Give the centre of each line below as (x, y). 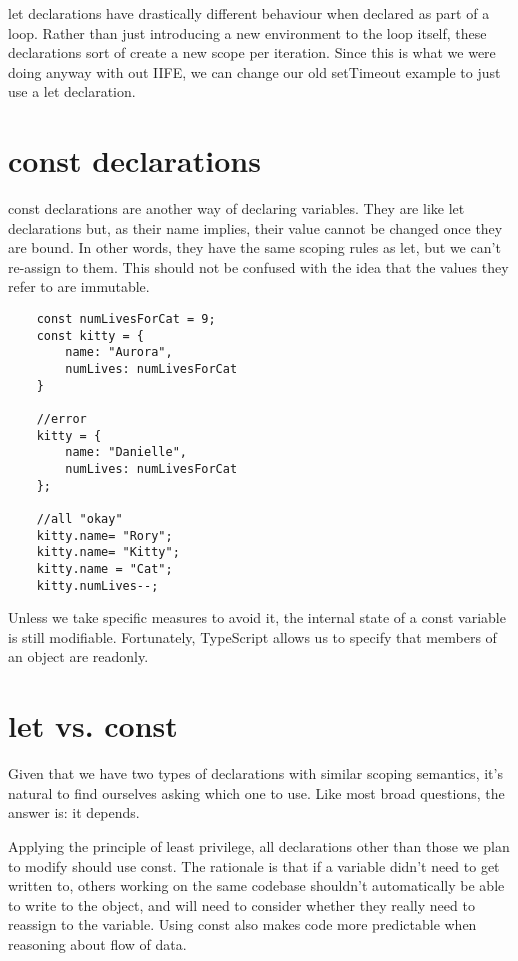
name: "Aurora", (119, 352)
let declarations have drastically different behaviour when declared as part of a (249, 13)
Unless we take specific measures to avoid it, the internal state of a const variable (257, 617)
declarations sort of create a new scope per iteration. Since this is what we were (252, 52)
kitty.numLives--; (97, 585)
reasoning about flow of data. (97, 943)
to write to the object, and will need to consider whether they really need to (241, 904)
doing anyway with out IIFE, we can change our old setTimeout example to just (254, 71)
